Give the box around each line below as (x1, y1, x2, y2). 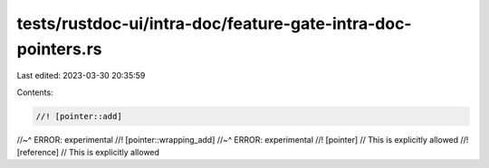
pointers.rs (16, 39, 103, 59)
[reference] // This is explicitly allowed (16, 147, 160, 158)
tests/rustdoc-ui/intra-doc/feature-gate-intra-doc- (16, 14, 412, 33)
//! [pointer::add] (35, 111, 122, 121)
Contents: (16, 87, 53, 98)
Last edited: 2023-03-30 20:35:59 (16, 70, 146, 81)
